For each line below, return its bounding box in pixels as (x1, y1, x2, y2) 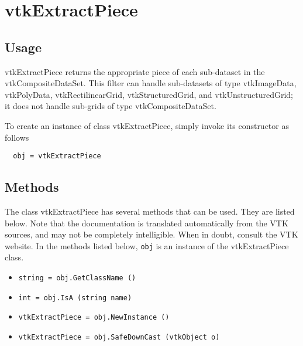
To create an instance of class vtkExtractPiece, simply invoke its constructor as (5, 119, 289, 131)
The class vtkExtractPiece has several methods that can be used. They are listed (5, 205, 295, 217)
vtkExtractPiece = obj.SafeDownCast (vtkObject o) (18, 333, 220, 341)
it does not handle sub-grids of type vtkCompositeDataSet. (5, 100, 216, 112)
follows (5, 131, 29, 143)
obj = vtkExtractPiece (13, 152, 101, 161)
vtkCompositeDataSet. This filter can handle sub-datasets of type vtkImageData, (5, 77, 297, 89)
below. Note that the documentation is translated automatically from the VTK (5, 216, 288, 229)
